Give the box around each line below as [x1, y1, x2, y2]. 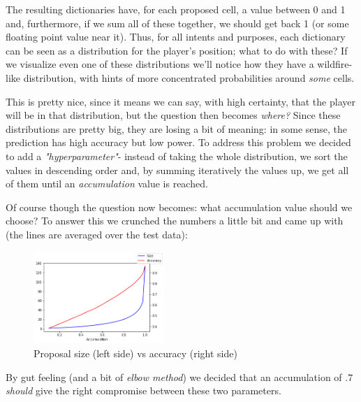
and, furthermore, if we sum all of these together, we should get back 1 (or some [6, 15, 349, 30]
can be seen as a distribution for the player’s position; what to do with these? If [6, 43, 348, 57]
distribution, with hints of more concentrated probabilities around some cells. [23, 70, 355, 85]
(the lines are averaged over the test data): [6, 227, 188, 241]
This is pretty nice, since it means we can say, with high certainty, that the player [6, 94, 355, 108]
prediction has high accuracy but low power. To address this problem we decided [6, 135, 351, 150]
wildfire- [317, 57, 353, 71]
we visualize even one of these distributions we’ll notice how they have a [6, 57, 314, 71]
